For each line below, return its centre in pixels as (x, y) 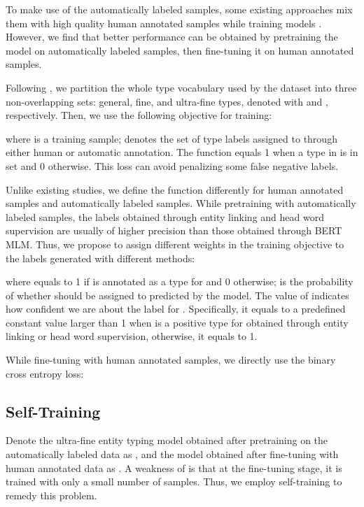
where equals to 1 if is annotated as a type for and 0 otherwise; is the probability (180, 281)
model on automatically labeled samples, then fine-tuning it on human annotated (180, 50)
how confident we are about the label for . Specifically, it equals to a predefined (176, 309)
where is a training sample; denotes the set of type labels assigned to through (171, 138)
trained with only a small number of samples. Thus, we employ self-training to (174, 481)
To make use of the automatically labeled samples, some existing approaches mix (179, 9)
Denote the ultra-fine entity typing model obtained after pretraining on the (167, 440)
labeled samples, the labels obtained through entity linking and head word (165, 216)
